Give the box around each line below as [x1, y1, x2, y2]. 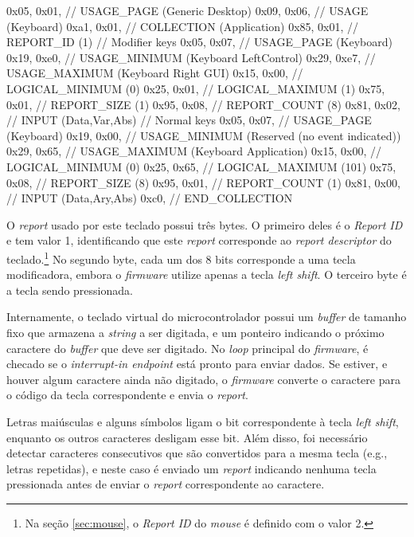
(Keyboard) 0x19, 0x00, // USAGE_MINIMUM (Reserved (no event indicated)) [6, 127, 401, 143]
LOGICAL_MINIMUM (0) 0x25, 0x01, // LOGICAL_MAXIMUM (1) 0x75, [6, 80, 385, 96]
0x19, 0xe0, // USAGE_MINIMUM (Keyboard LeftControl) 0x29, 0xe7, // [6, 49, 376, 65]
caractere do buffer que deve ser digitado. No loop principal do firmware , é [6, 339, 369, 356]
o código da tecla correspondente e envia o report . [6, 386, 248, 403]
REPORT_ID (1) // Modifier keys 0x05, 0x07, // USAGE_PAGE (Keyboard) [6, 33, 393, 50]
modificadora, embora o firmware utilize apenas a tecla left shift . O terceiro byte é [6, 266, 407, 283]
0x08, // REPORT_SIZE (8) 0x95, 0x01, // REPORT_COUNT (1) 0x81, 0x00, [6, 174, 400, 190]
